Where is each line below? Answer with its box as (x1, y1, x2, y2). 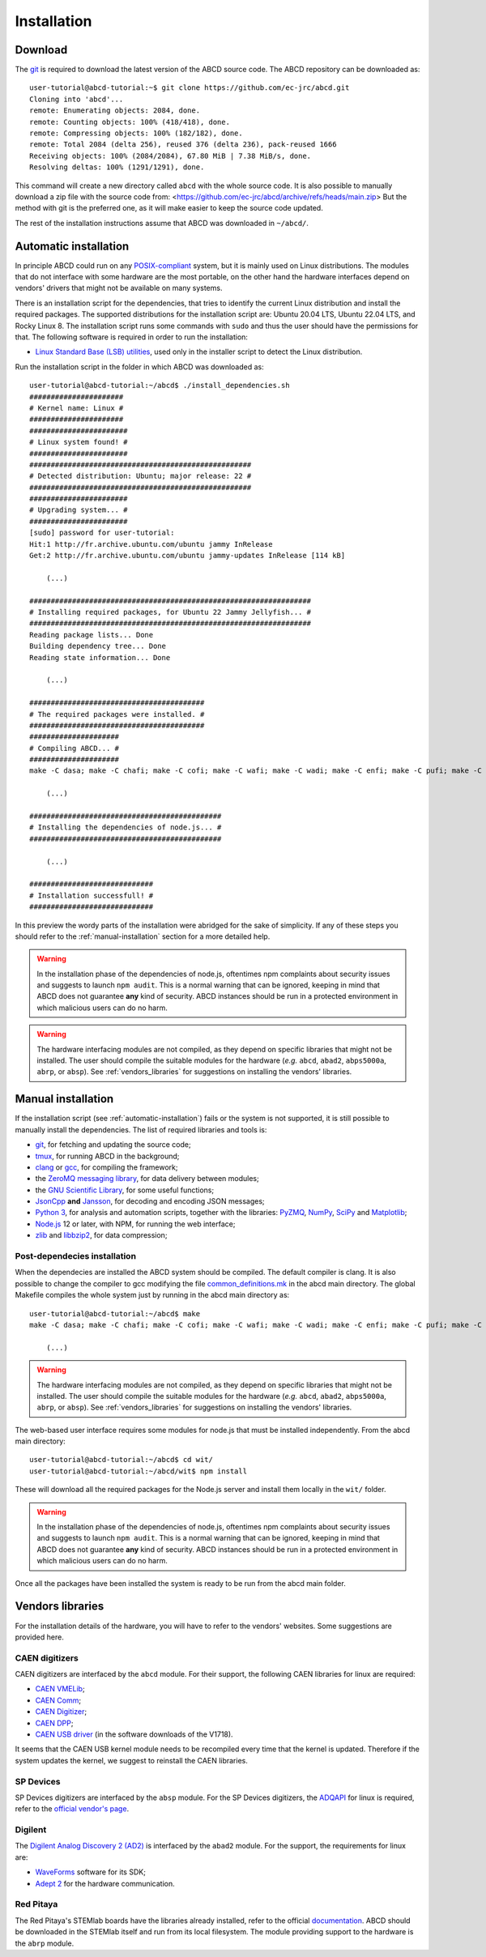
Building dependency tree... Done (29, 642, 166, 651)
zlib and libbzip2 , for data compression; (35, 1230, 168, 1240)
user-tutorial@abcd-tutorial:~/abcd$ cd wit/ (29, 1455, 214, 1465)
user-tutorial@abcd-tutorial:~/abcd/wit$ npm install (29, 1466, 247, 1476)
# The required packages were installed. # (29, 710, 205, 718)
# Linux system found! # (29, 437, 128, 447)
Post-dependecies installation (15, 1251, 137, 1262)
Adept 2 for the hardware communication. (35, 1878, 176, 1888)
